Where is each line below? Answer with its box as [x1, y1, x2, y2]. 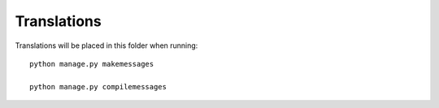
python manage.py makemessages [29, 59, 154, 68]
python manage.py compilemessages [29, 82, 167, 91]
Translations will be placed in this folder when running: [15, 41, 198, 50]
